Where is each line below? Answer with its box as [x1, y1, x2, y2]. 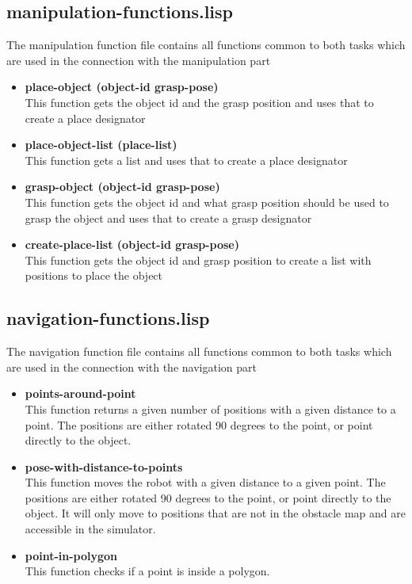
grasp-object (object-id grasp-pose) [25, 178, 220, 195]
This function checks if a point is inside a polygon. [25, 563, 270, 579]
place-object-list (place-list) [25, 136, 177, 153]
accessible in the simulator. [25, 521, 156, 537]
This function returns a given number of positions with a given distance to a [25, 400, 396, 417]
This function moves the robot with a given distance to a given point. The [25, 474, 386, 490]
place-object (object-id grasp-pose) [25, 78, 219, 95]
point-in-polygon [25, 547, 118, 563]
